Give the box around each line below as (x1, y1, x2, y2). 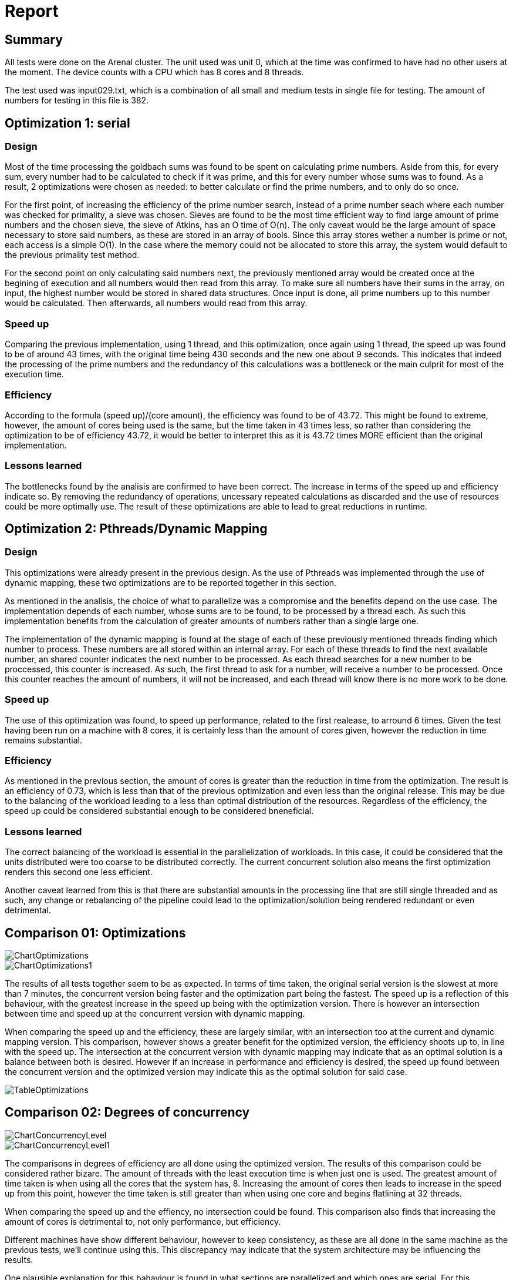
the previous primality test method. (5, 250, 140, 260)
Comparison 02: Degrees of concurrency (5, 1105, 250, 1120)
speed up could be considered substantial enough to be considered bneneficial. (5, 806, 314, 816)
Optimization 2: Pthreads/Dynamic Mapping (5, 521, 268, 537)
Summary (5, 32, 63, 47)
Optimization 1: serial (5, 115, 130, 130)
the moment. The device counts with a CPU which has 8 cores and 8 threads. (5, 67, 304, 78)
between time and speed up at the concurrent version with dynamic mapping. (5, 1008, 305, 1018)
